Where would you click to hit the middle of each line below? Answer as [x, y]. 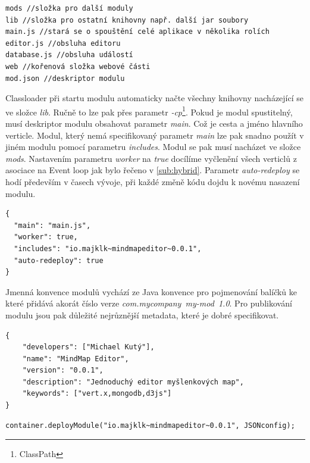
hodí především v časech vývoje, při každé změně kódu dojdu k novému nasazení [153, 181]
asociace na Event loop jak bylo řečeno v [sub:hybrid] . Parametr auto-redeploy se [153, 170]
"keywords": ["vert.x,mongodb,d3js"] [97, 394]
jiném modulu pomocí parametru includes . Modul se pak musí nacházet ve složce [153, 147]
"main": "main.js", [52, 225]
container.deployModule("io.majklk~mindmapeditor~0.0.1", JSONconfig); [150, 425]
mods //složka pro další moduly [69, 8]
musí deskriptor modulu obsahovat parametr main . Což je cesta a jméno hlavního [154, 123]
